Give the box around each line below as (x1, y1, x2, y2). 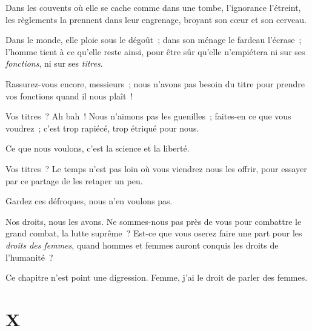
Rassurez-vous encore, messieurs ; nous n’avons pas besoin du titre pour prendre (5, 77, 305, 90)
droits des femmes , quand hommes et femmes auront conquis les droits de (5, 238, 279, 251)
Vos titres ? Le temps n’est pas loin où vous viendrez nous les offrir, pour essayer (5, 162, 307, 175)
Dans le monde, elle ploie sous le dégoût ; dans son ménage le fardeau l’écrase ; (5, 33, 302, 46)
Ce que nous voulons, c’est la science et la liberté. (5, 142, 190, 155)
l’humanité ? (5, 250, 53, 263)
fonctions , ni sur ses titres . (5, 57, 103, 70)
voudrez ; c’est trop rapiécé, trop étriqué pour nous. (5, 121, 199, 134)
